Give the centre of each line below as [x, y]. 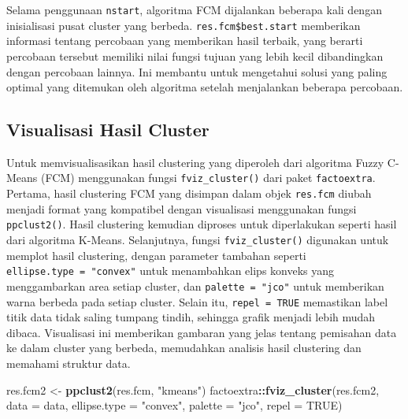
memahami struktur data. [69, 363]
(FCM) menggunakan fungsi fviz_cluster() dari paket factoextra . [208, 178]
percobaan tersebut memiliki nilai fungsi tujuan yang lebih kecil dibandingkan [195, 56]
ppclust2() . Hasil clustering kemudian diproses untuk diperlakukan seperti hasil [202, 224]
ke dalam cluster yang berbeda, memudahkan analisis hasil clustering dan [184, 348]
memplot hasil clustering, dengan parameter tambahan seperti [156, 255]
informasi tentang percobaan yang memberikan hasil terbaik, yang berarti [185, 41]
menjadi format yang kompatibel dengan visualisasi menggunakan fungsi [182, 208]
